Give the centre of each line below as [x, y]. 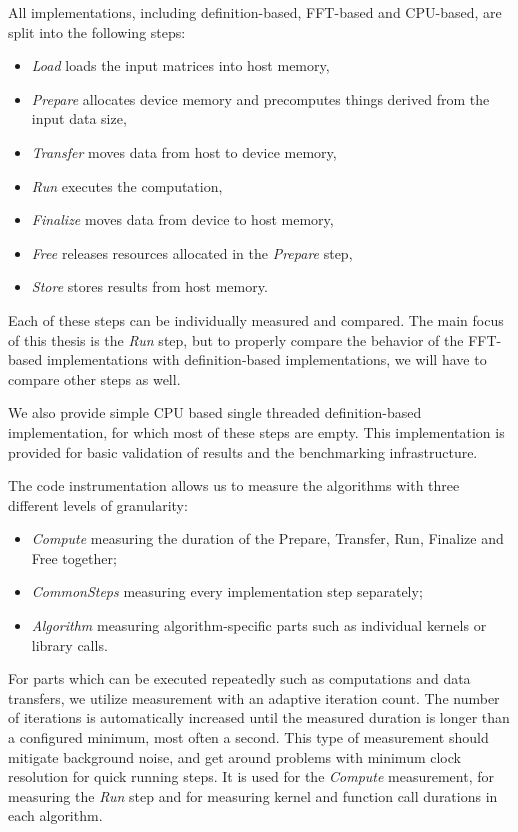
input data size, [79, 118]
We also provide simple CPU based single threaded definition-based [215, 412]
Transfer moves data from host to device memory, [184, 151]
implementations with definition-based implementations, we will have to [266, 359]
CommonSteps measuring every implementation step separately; [227, 591]
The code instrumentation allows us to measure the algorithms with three [234, 485]
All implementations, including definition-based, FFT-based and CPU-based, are [255, 12]
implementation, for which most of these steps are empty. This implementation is [256, 431]
